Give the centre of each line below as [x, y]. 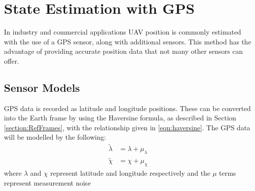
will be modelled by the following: [55, 137]
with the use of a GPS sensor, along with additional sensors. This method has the [128, 41]
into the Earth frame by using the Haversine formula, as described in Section [120, 118]
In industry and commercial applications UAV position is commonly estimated [123, 32]
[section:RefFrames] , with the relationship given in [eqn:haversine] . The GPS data [127, 127]
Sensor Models [42, 87]
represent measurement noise [48, 182]
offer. [12, 60]
